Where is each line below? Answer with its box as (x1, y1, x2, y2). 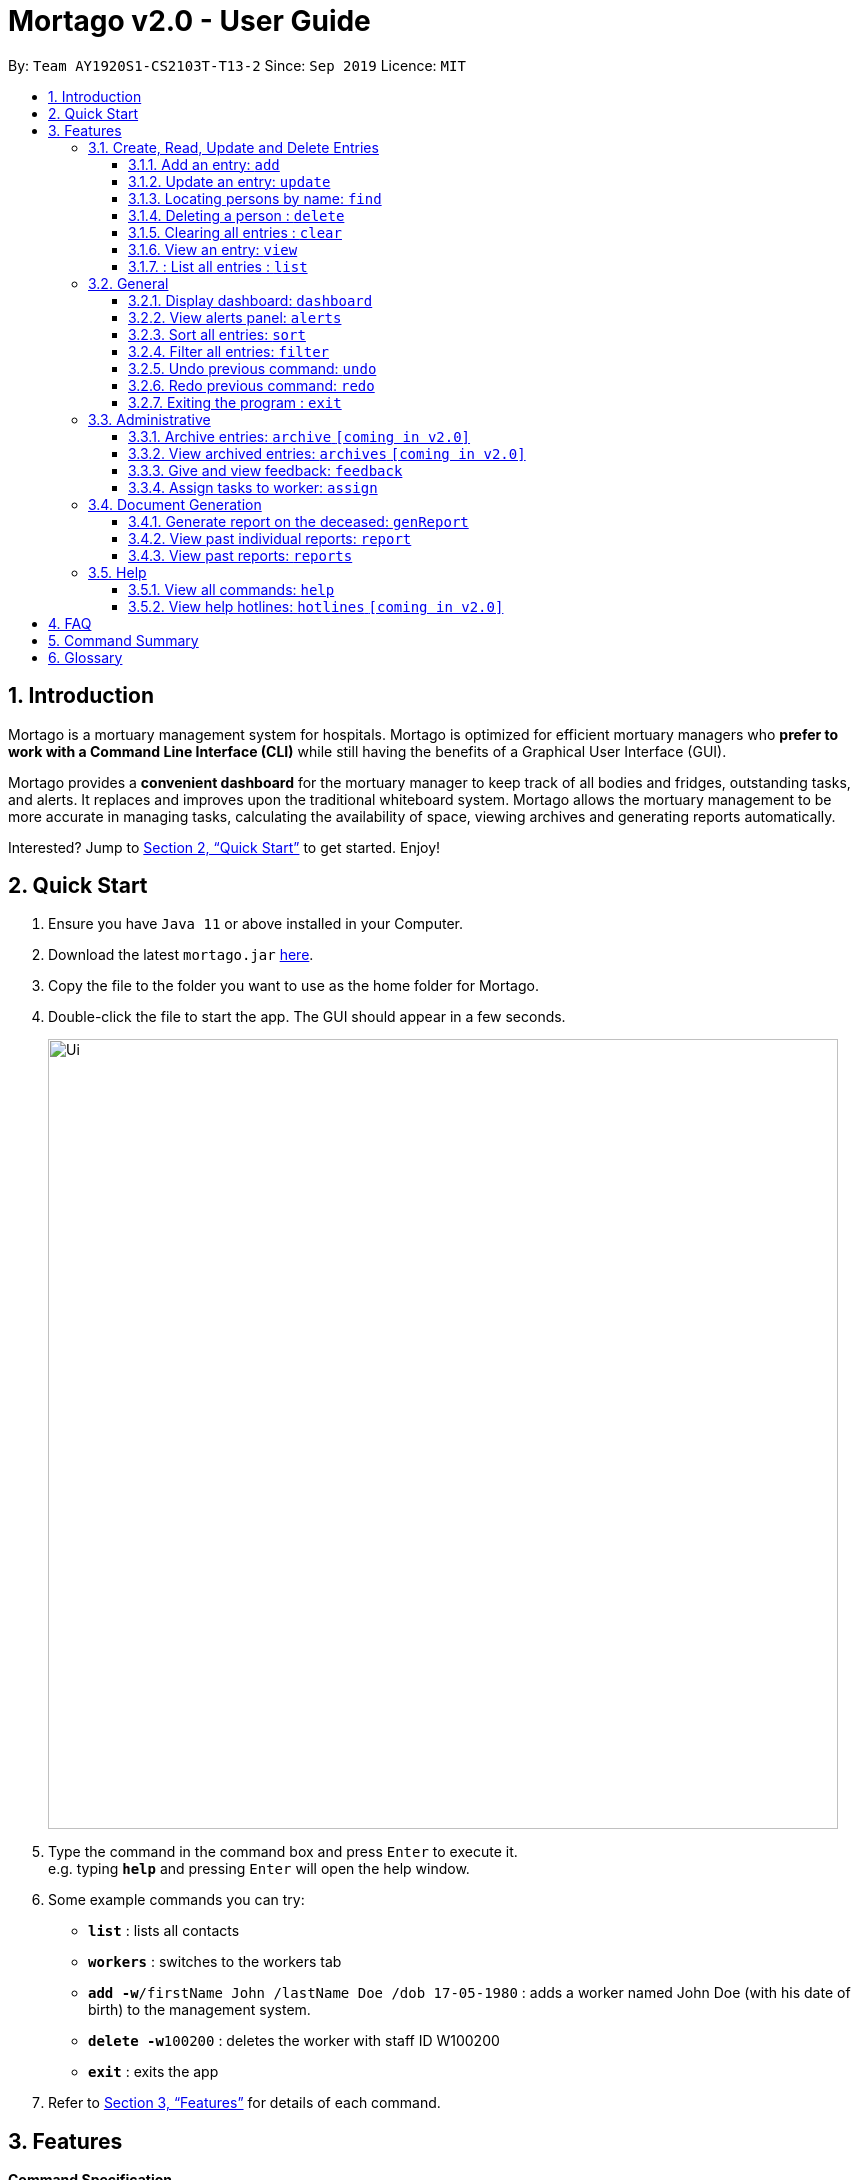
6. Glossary (48, 648, 123, 666)
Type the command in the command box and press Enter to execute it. (48, 1843, 518, 1861)
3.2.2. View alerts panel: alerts (128, 308, 342, 326)
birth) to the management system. (88, 2001, 311, 2019)
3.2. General (88, 274, 169, 292)
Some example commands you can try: (48, 1891, 305, 1909)
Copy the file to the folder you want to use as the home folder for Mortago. (48, 977, 539, 995)
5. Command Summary (48, 631, 199, 649)
